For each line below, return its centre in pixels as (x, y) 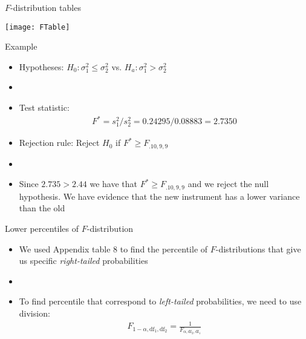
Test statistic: (44, 107)
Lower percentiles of (42, 228)
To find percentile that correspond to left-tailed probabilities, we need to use (160, 301)
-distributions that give (258, 248)
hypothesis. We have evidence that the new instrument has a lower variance (159, 196)
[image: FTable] (37, 27)
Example (21, 46)
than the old (42, 208)
